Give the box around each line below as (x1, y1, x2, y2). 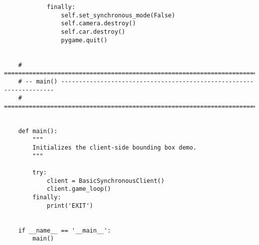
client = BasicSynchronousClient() (46, 177, 165, 184)
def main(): (18, 127, 58, 135)
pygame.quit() (61, 36, 108, 44)
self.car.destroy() (61, 28, 126, 35)
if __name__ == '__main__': (18, 227, 111, 234)
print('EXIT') (46, 202, 93, 209)
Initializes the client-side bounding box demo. (32, 144, 197, 152)
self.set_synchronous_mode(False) (61, 11, 175, 19)
